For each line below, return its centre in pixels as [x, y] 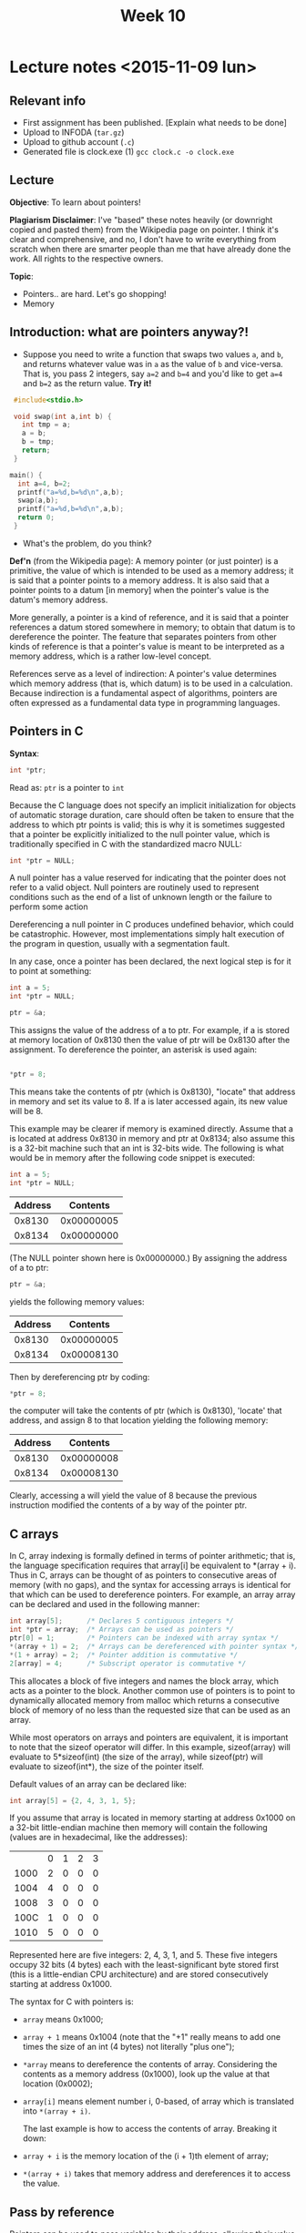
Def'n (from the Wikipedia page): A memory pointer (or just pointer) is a [144, 560]
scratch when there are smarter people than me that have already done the [150, 249]
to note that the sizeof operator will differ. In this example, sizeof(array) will [150, 1746]
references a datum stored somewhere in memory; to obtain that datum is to [153, 627]
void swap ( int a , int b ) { [62, 416]
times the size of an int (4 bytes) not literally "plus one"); [128, 2047]
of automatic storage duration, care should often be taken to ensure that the [152, 814]
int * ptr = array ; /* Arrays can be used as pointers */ [122, 1630]
